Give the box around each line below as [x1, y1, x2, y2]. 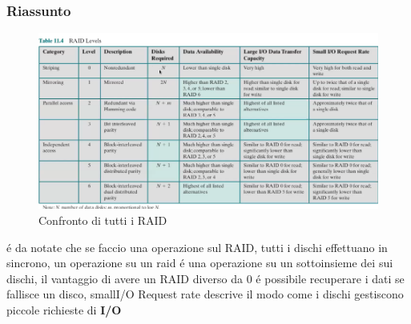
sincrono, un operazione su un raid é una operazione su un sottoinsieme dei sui [6, 254, 393, 271]
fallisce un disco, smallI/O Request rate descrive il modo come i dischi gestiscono [6, 286, 404, 302]
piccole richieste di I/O [6, 301, 122, 318]
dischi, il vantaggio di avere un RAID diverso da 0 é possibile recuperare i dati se [6, 270, 405, 286]
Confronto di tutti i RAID [38, 211, 167, 228]
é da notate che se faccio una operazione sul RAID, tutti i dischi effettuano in [6, 238, 388, 255]
